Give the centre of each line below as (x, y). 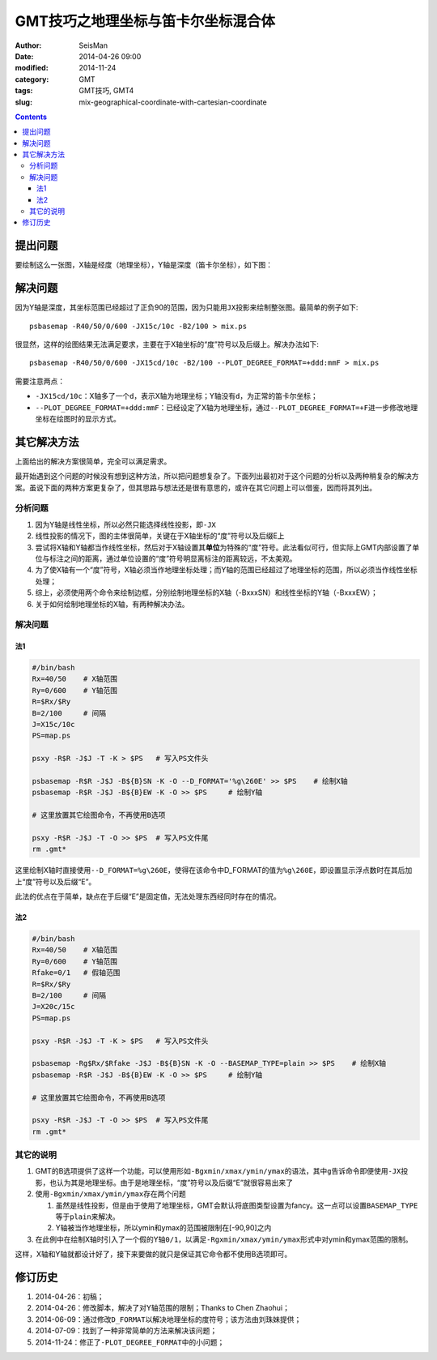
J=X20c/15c (53, 1007)
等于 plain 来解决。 (88, 1217)
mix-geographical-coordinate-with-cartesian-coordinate (173, 102)
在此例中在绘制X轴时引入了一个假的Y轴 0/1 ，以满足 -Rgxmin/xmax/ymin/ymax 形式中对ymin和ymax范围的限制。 (224, 1239)
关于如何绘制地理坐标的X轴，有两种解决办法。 (112, 604)
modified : (32, 68)
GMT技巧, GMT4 (106, 91)
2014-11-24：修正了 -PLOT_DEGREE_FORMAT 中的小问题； (130, 1342)
